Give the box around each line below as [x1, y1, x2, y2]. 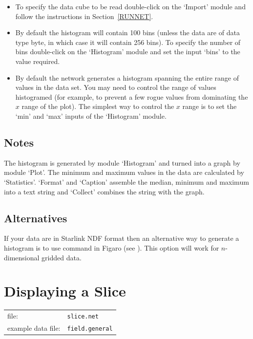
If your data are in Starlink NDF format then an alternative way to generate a [4, 233, 239, 243]
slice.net [67, 313, 99, 320]
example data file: [7, 322, 61, 333]
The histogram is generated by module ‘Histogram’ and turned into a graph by [4, 157, 240, 168]
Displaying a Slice [4, 281, 126, 301]
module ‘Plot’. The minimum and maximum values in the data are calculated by [4, 167, 244, 177]
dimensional [4, 252, 40, 262]
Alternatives [4, 210, 67, 225]
